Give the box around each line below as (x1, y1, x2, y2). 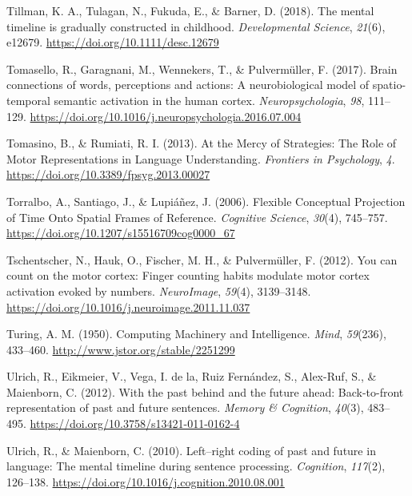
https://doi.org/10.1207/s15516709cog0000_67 (6, 224, 235, 241)
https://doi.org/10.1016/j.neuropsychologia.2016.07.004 (30, 107, 302, 124)
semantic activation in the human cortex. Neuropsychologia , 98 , (54, 91, 365, 108)
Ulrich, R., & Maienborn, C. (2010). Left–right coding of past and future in (6, 442, 376, 458)
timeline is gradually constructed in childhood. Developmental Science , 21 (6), (6, 18, 386, 34)
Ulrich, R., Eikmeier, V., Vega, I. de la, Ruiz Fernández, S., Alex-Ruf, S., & (6, 368, 377, 385)
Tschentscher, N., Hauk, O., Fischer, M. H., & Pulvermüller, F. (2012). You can (6, 251, 398, 268)
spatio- (372, 76, 406, 93)
